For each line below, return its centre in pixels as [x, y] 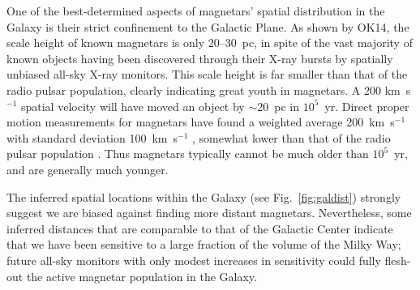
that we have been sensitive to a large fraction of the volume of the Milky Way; [204, 244]
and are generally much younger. [88, 169]
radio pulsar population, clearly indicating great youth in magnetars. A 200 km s [209, 90]
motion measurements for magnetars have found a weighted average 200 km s [201, 122]
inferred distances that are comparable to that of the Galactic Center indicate [200, 228]
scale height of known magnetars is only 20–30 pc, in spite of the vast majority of [210, 43]
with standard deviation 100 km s [92, 137]
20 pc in [278, 106]
